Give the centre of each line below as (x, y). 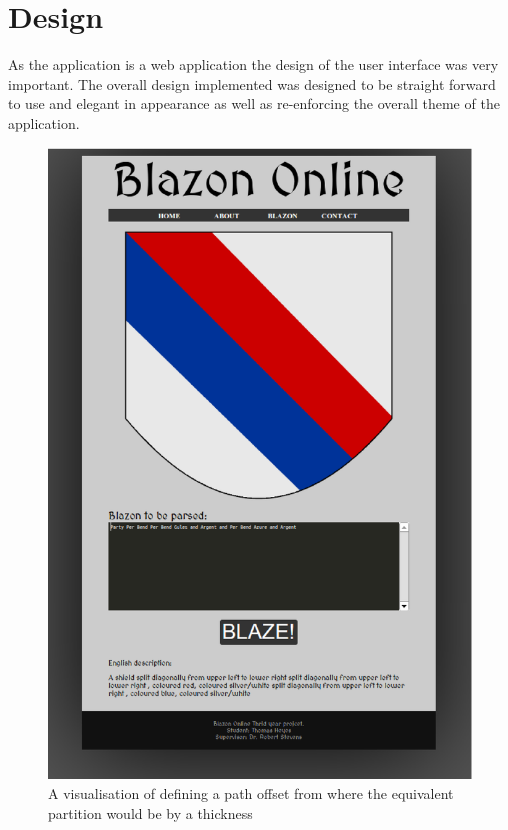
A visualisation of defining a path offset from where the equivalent (251, 793)
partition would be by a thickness (150, 812)
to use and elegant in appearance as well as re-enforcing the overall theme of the (254, 103)
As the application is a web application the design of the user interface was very (253, 64)
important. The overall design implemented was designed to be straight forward (252, 83)
